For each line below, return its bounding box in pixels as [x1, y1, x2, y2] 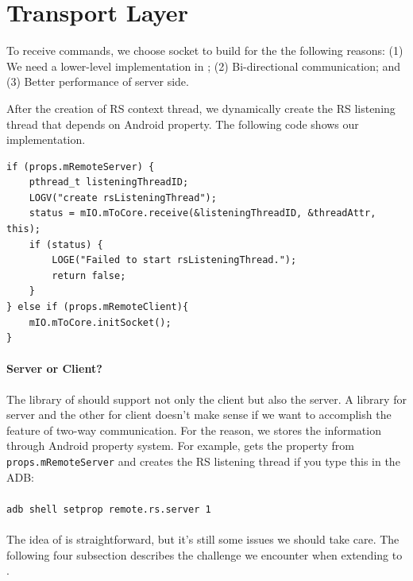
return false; [52, 269, 126, 281]
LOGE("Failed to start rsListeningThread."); [52, 254, 297, 266]
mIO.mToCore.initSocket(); [29, 316, 172, 328]
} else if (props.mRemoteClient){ [6, 301, 189, 313]
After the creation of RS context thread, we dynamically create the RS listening [6, 99, 396, 116]
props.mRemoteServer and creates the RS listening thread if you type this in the [6, 452, 400, 469]
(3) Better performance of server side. [6, 73, 189, 90]
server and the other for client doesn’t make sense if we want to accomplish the [6, 406, 392, 423]
